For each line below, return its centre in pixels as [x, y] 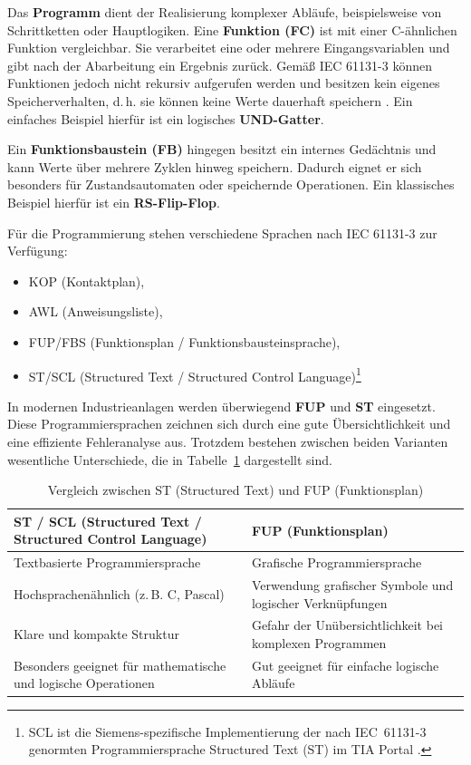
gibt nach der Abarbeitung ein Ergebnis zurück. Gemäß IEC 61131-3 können [220, 65]
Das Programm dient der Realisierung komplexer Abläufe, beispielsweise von [225, 12]
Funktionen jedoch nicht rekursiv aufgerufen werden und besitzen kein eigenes [224, 83]
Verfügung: [38, 251]
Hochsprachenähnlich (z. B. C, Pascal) [119, 593]
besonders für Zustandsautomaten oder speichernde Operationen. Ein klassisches [231, 184]
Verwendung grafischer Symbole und [352, 585]
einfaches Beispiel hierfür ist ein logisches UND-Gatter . [166, 118]
